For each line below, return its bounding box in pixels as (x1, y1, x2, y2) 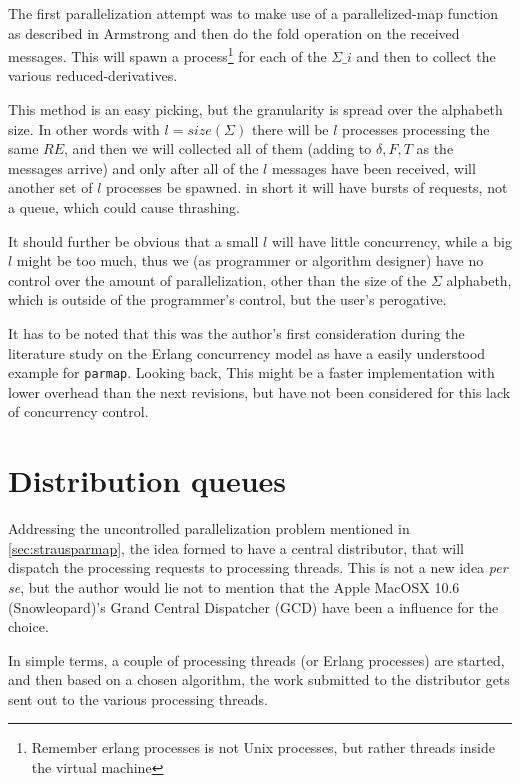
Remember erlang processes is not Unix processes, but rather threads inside (31, 737, 495, 758)
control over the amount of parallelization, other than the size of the (8, 269, 427, 290)
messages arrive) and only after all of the (8, 157, 259, 178)
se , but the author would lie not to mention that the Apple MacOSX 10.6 (8, 576, 460, 597)
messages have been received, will (271, 157, 476, 178)
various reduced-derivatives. (8, 65, 178, 86)
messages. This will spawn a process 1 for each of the (8, 43, 327, 66)
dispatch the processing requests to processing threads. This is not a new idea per (8, 557, 508, 578)
